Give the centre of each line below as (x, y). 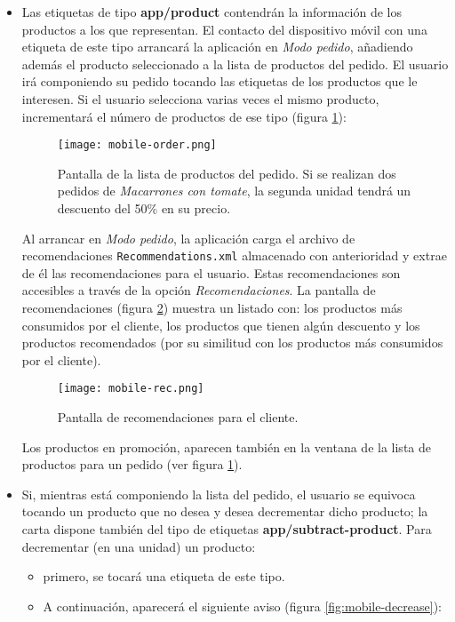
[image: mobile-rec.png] (131, 389)
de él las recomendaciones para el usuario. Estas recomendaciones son (211, 272)
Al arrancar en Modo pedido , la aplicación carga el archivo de (188, 238)
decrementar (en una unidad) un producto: (139, 546)
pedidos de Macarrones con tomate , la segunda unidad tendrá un (234, 191)
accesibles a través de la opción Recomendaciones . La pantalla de (199, 290)
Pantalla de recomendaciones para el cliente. (178, 417)
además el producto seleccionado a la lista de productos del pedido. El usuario (235, 64)
